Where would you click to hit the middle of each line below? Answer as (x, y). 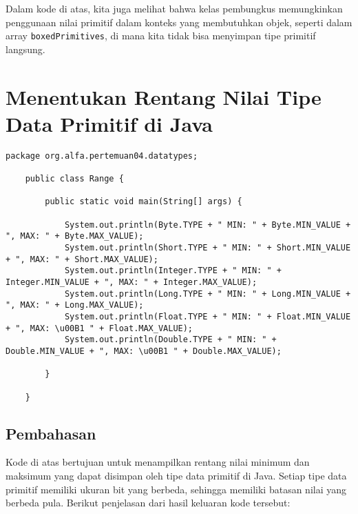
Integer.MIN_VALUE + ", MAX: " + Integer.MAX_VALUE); (131, 282)
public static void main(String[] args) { (144, 202)
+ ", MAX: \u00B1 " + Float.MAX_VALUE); (99, 328)
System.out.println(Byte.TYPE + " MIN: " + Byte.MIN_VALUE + (208, 225)
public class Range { (74, 179)
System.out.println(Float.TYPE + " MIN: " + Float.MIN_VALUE (208, 316)
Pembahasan (51, 433)
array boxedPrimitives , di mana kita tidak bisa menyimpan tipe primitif (161, 36)
